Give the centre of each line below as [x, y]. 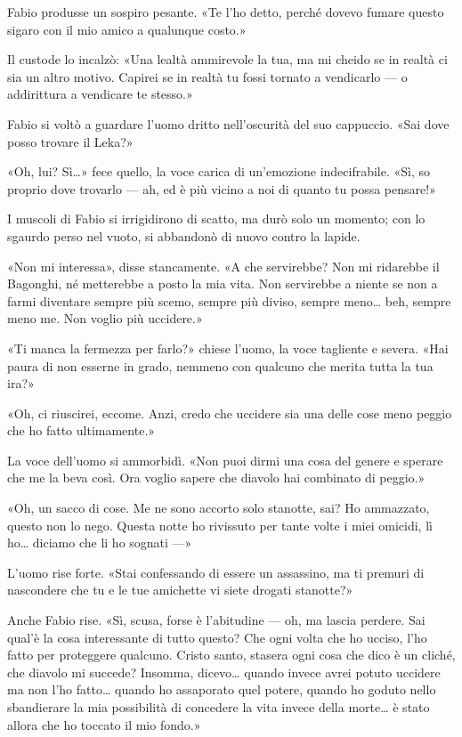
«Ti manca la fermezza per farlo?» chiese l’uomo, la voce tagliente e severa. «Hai [228, 348]
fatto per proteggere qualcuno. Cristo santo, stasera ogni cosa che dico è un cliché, [231, 655]
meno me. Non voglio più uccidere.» [105, 318]
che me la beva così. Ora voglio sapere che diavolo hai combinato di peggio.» [216, 478]
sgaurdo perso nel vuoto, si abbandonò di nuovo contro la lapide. [184, 235]
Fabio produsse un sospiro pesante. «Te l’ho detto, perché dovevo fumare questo [226, 12]
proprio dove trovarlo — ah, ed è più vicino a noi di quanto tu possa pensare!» [222, 188]
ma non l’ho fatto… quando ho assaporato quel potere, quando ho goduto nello [222, 689]
